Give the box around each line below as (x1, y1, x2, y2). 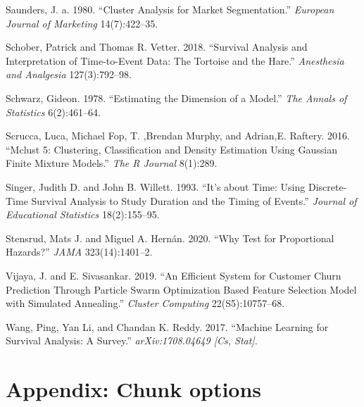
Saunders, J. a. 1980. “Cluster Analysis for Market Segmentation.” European (6, 2, 334, 16)
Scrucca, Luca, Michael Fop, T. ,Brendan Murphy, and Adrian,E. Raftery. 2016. (6, 128, 350, 143)
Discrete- (308, 179, 347, 194)
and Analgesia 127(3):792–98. (6, 67, 132, 82)
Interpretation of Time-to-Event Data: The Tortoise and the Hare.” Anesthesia (6, 53, 344, 68)
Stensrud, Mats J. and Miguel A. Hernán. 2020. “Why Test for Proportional (6, 230, 334, 245)
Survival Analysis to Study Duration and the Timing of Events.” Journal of (31, 193, 357, 208)
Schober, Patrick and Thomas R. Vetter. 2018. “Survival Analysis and (6, 39, 308, 54)
